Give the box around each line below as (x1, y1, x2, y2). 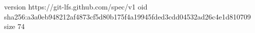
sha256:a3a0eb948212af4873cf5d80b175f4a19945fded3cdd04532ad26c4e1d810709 (4, 11, 251, 21)
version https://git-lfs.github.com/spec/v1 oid (4, 1, 148, 11)
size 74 (4, 21, 25, 31)
